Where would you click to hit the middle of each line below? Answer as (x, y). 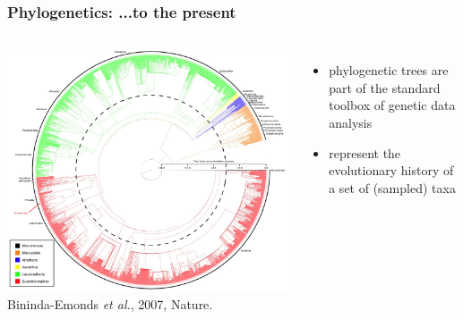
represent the (365, 152)
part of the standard (385, 87)
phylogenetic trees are (389, 70)
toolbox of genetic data (392, 105)
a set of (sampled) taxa (392, 187)
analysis (351, 122)
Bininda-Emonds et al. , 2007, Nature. (110, 303)
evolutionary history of (391, 170)
